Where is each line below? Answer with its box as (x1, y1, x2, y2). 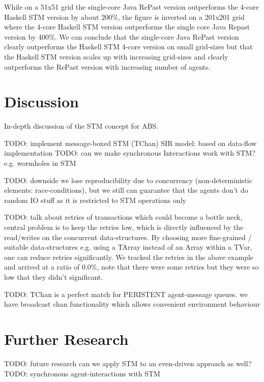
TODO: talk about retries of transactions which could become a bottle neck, (4, 212, 243, 222)
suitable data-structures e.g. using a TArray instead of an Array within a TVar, (4, 242, 252, 252)
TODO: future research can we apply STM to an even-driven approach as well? (4, 358, 252, 368)
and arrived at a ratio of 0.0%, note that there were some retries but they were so (4, 261, 259, 272)
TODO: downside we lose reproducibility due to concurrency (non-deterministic (4, 174, 252, 185)
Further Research (4, 328, 129, 349)
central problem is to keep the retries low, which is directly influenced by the (4, 222, 244, 232)
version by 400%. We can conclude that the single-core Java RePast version (4, 31, 239, 42)
